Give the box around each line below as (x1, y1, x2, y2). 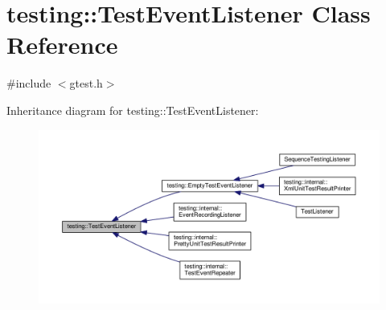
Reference (6, 28, 118, 61)
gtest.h (69, 75, 103, 92)
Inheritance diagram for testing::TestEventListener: (6, 101, 259, 118)
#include (6, 75, 51, 92)
